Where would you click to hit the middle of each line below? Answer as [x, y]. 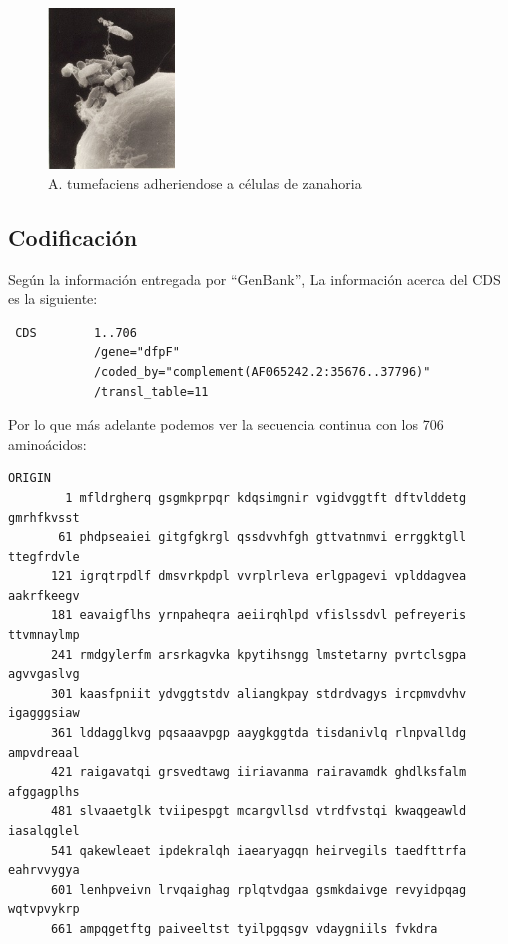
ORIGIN [29, 478]
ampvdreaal [44, 752]
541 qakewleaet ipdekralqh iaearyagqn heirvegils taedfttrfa [258, 850]
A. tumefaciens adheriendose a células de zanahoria [205, 182]
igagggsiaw [44, 713]
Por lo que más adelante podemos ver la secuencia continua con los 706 [226, 424]
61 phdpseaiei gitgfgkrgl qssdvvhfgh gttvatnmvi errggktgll [262, 537]
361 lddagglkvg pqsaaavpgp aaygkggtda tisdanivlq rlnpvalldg [258, 733]
